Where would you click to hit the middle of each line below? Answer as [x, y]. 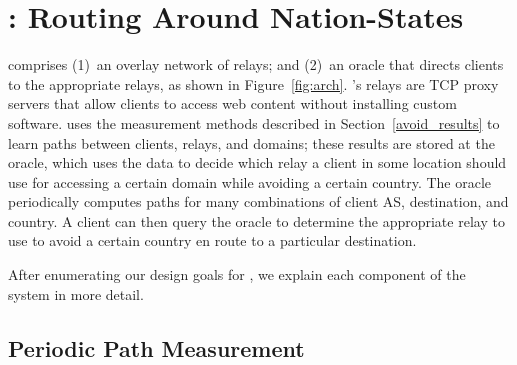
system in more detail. [76, 293]
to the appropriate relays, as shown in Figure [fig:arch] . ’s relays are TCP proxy [253, 83]
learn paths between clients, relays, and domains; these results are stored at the [251, 142]
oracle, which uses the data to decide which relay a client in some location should [257, 162]
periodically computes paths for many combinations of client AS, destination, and [258, 201]
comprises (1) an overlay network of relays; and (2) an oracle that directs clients [256, 64]
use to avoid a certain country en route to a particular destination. [212, 240]
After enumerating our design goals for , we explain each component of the [237, 274]
